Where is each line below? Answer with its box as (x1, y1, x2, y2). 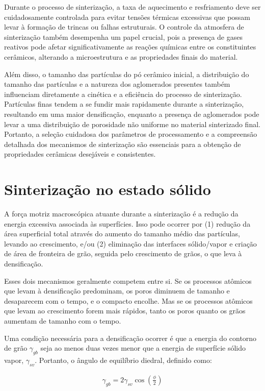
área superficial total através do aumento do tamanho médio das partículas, (4, 228, 240, 239)
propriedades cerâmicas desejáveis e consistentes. (4, 149, 156, 159)
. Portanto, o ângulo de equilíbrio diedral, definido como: (35, 354, 212, 365)
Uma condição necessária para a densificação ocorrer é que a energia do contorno (4, 332, 257, 343)
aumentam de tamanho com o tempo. (4, 315, 121, 326)
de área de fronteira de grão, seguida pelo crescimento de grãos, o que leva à (4, 248, 242, 259)
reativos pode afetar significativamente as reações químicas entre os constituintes (4, 41, 256, 52)
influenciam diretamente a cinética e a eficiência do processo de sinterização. (4, 88, 242, 99)
